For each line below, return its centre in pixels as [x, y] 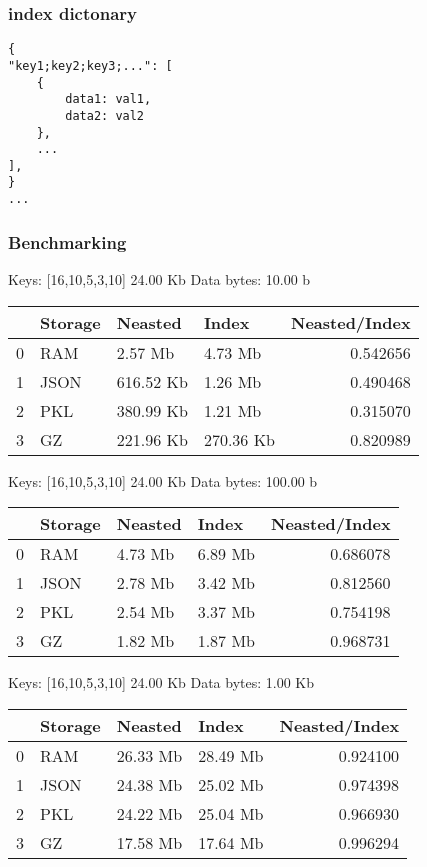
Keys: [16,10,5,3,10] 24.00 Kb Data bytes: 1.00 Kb [161, 682]
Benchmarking [67, 241]
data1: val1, [108, 99]
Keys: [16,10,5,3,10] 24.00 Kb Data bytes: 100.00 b [163, 480]
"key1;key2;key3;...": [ [90, 65]
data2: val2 [105, 115]
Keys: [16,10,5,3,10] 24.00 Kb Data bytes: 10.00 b [159, 279]
